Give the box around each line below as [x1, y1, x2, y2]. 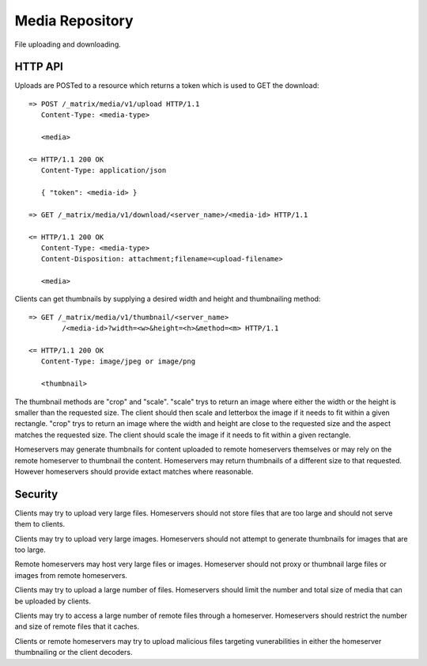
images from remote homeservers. [14, 570, 128, 580]
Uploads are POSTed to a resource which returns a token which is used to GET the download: [14, 81, 319, 90]
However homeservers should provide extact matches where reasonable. [14, 466, 254, 476]
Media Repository [14, 12, 134, 29]
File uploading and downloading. [14, 40, 122, 49]
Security [14, 487, 59, 500]
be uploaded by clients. [14, 596, 91, 606]
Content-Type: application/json [40, 166, 167, 175]
